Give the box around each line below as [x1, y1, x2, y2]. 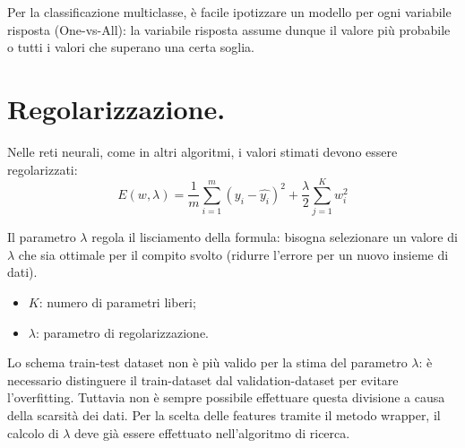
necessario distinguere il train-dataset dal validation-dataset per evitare [7, 370, 399, 389]
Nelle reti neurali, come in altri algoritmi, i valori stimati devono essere [7, 142, 398, 160]
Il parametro [7, 228, 76, 246]
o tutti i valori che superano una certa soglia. [7, 38, 254, 56]
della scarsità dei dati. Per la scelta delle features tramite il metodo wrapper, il [7, 405, 441, 424]
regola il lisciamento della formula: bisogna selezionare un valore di [91, 228, 458, 246]
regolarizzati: [7, 159, 78, 178]
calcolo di [7, 423, 59, 442]
